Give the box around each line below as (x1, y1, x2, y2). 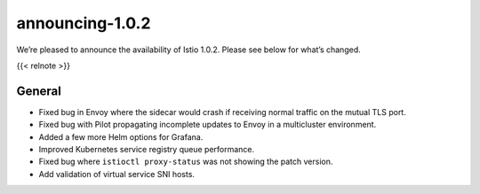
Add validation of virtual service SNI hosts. (38, 168, 196, 179)
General (16, 83, 62, 98)
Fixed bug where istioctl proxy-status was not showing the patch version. (38, 156, 333, 167)
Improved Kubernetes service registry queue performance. (38, 144, 255, 155)
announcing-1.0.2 (16, 13, 151, 33)
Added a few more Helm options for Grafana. (38, 131, 204, 142)
